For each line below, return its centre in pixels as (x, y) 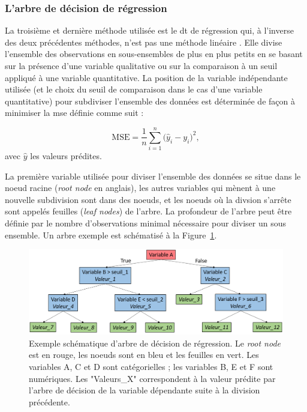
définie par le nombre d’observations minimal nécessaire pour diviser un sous (145, 223)
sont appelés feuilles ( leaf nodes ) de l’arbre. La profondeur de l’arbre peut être (148, 211)
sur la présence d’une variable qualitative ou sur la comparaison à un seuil (141, 65)
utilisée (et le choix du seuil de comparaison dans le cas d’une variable (134, 89)
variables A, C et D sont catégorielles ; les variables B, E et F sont (151, 367)
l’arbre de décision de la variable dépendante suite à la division (145, 390)
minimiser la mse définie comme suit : (74, 113)
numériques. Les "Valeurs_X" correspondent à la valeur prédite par (152, 378)
